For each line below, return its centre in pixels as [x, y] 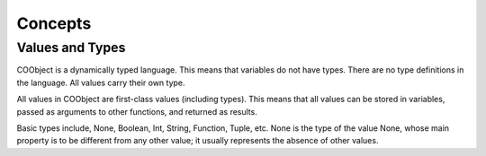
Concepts [54, 23]
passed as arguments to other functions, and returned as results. [137, 111]
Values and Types [71, 48]
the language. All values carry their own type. [101, 82]
